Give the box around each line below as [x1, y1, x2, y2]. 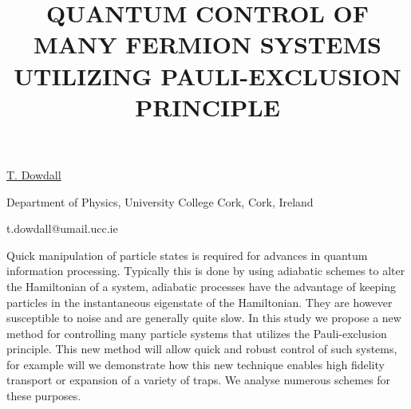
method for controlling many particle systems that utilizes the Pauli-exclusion [6, 324, 387, 341]
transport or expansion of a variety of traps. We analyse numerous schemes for [6, 372, 391, 388]
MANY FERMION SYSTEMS [34, 28, 381, 61]
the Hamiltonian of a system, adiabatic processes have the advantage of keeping [6, 277, 397, 294]
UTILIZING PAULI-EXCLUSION [14, 59, 401, 92]
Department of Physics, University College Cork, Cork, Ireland [6, 193, 314, 210]
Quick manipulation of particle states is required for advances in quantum [6, 246, 368, 263]
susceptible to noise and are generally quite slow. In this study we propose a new [6, 309, 401, 326]
